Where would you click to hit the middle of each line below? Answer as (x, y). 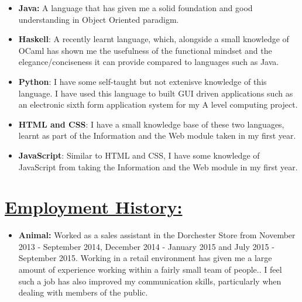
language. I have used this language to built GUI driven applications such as (156, 93)
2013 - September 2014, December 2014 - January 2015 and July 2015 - (146, 246)
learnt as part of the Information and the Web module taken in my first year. (157, 135)
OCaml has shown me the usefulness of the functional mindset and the (145, 50)
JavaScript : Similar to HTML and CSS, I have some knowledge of (139, 155)
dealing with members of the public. (83, 292)
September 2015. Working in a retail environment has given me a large (145, 258)
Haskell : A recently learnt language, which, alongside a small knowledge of (154, 39)
